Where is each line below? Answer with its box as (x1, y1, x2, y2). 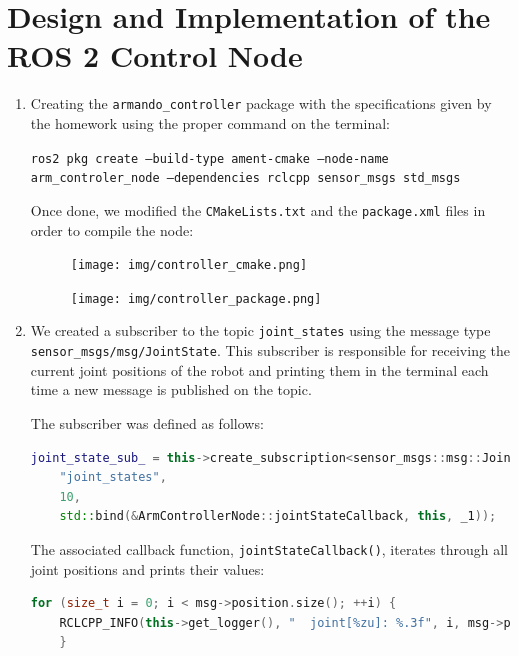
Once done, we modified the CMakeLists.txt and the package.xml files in (30, 199, 486, 220)
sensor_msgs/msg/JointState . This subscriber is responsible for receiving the (30, 340, 511, 361)
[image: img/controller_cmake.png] (70, 258, 308, 273)
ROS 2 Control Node (7, 35, 303, 76)
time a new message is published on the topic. (30, 379, 312, 400)
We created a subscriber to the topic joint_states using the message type (30, 320, 491, 341)
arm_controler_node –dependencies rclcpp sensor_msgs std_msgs (30, 171, 461, 186)
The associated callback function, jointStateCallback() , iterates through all (30, 538, 508, 559)
